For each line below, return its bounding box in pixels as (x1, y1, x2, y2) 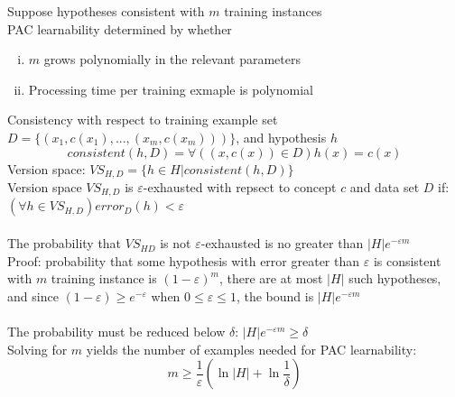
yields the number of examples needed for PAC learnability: (86, 339, 417, 358)
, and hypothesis (236, 127, 327, 146)
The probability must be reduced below (7, 322, 226, 341)
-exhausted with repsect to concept (143, 178, 337, 197)
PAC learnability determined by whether (7, 19, 232, 38)
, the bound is (236, 286, 314, 305)
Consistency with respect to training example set (7, 110, 278, 129)
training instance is (51, 269, 157, 288)
